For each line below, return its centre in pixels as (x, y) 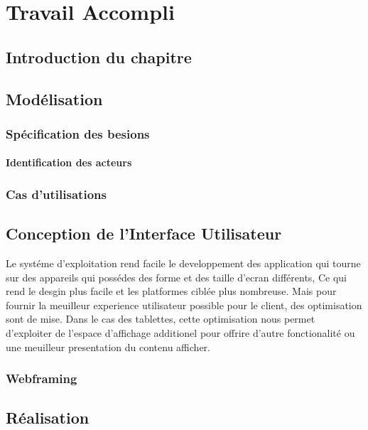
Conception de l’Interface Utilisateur (144, 233)
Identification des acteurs (69, 162)
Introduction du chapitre (99, 57)
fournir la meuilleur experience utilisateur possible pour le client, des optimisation (184, 305)
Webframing (42, 378)
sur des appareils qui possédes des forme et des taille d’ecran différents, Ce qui (176, 277)
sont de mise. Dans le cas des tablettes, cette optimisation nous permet (161, 319)
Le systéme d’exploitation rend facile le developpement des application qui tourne (183, 263)
